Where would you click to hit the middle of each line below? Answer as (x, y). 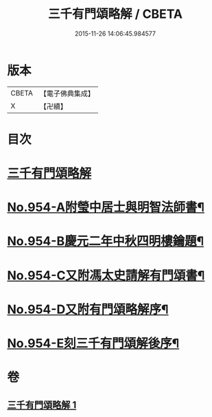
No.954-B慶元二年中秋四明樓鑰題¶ (106, 241)
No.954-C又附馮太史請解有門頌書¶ (106, 275)
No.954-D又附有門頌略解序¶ (88, 309)
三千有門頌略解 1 (42, 405)
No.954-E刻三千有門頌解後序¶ (93, 343)
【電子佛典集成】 (67, 93)
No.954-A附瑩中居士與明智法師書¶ (106, 207)
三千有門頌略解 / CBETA (115, 14)
